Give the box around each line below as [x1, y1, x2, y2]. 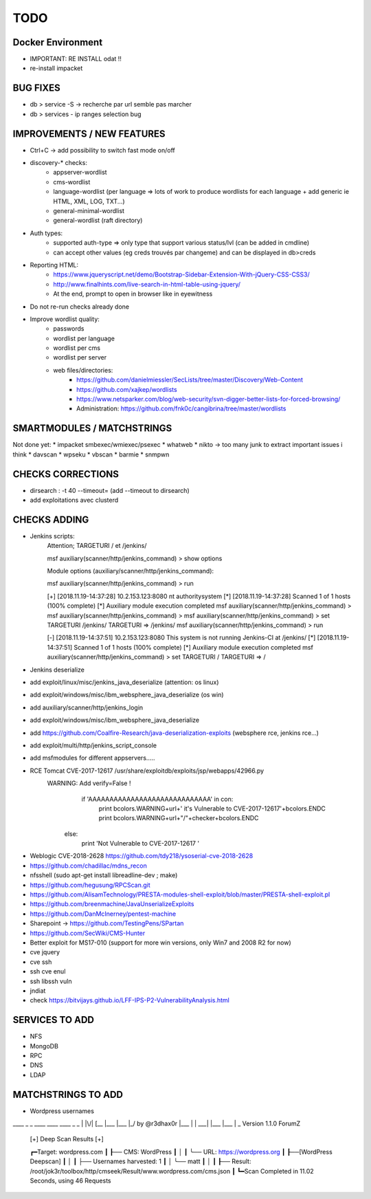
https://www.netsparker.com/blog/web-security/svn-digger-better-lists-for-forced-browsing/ [76, 395, 341, 404]
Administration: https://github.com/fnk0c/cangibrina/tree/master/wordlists [76, 404, 286, 412]
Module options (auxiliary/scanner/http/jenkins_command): [47, 567, 214, 575]
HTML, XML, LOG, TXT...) [53, 197, 125, 206]
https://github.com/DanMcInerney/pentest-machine [30, 910, 177, 918]
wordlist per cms [53, 344, 101, 352]
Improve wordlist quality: [30, 315, 100, 323]
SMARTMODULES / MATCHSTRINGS [12, 423, 172, 434]
